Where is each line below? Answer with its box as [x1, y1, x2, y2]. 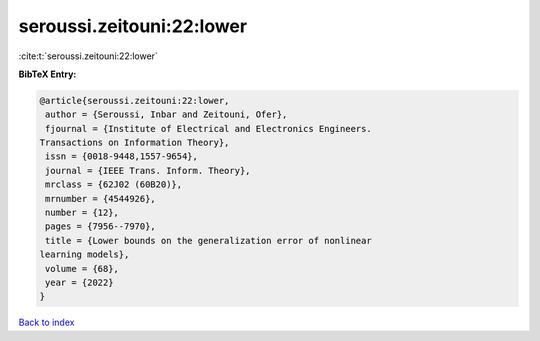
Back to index [18, 316, 75, 329]
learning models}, [39, 249, 130, 260]
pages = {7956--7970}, [45, 221, 157, 232]
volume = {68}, [45, 263, 120, 274]
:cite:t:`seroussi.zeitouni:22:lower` [18, 50, 159, 62]
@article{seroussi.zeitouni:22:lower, [39, 95, 230, 106]
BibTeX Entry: [18, 68, 77, 80]
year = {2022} [45, 277, 114, 288]
